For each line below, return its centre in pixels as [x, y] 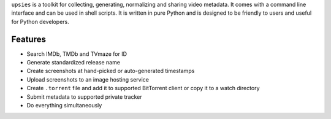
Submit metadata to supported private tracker [84, 97]
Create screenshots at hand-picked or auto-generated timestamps [111, 71]
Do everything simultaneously [64, 106]
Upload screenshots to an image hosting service [88, 79]
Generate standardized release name [74, 63]
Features [29, 39]
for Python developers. [40, 21]
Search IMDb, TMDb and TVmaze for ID [77, 54]
